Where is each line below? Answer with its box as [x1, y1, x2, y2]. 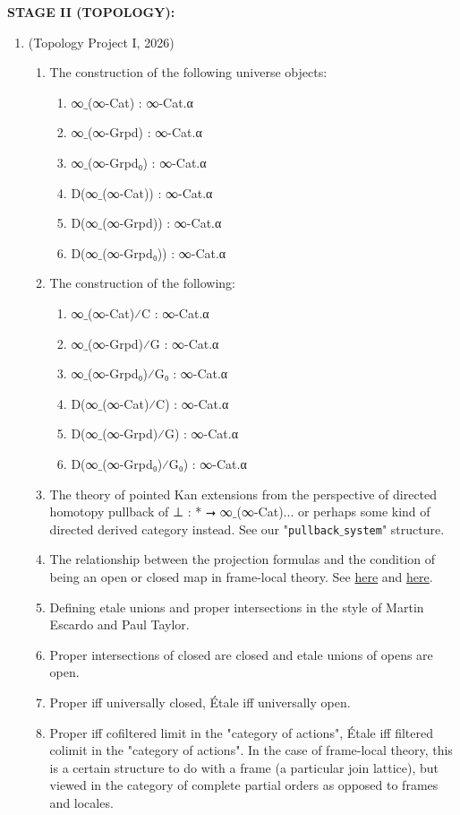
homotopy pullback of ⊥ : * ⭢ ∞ [49, 502, 233, 521]
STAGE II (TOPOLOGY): [7, 3, 175, 21]
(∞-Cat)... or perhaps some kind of [236, 502, 430, 521]
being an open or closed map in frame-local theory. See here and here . [49, 567, 433, 585]
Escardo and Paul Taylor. [49, 615, 190, 634]
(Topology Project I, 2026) [28, 32, 175, 51]
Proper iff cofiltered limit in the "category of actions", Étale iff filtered [49, 723, 434, 741]
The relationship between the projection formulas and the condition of [49, 550, 436, 568]
